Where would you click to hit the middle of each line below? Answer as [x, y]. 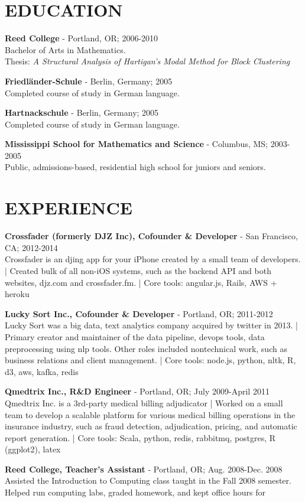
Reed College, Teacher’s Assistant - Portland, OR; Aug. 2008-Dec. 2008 [144, 469]
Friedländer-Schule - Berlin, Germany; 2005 [89, 81]
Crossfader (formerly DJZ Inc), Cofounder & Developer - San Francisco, [151, 236]
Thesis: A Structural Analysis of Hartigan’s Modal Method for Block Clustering [147, 61]
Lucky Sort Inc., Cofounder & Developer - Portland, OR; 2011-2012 [139, 313]
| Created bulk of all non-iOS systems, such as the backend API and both [138, 270]
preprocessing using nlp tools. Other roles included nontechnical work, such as [146, 348]
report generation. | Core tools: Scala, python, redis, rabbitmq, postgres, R [140, 437]
